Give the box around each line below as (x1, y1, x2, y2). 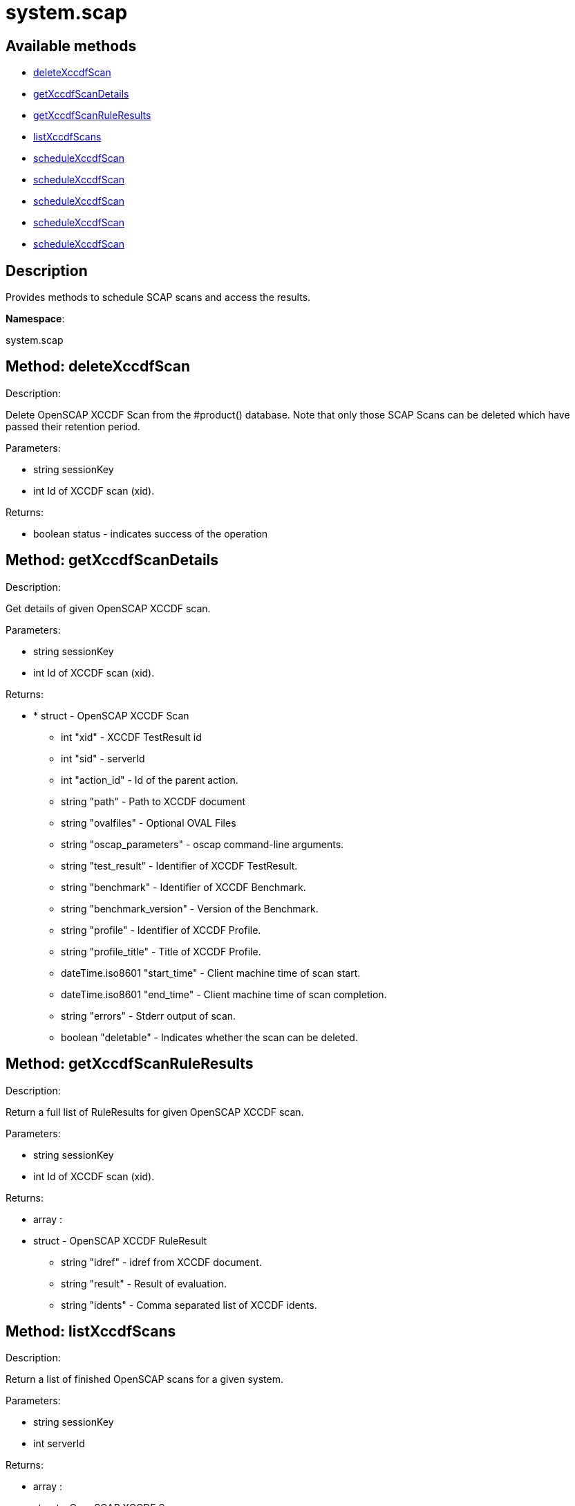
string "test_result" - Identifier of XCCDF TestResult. (61, 859, 298, 872)
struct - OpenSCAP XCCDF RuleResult (33, 1234, 207, 1247)
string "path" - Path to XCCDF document (61, 795, 246, 807)
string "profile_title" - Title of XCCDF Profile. (61, 945, 261, 957)
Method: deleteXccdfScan (6, 358, 191, 376)
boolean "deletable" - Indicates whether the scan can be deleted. (61, 1031, 358, 1043)
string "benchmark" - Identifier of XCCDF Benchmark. (61, 881, 306, 893)
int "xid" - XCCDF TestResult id (61, 731, 202, 743)
